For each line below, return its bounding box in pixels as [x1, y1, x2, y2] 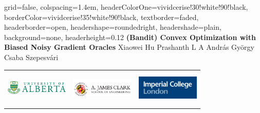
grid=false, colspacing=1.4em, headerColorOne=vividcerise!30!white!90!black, [4, 2, 248, 12]
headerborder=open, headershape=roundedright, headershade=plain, [4, 22, 221, 32]
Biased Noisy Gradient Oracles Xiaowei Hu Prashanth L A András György [4, 42, 254, 52]
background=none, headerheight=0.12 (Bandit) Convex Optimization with [4, 31, 256, 42]
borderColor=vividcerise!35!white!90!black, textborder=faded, [4, 11, 199, 22]
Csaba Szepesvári [4, 51, 59, 62]
